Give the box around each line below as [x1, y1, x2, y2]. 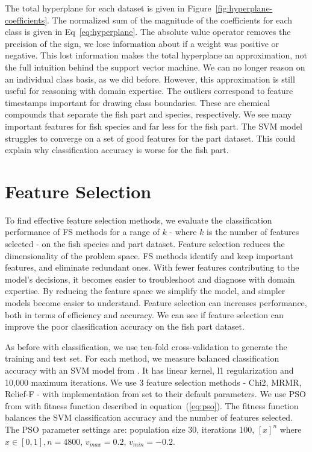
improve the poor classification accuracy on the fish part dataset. [5, 320, 245, 333]
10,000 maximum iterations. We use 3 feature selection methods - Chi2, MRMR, [5, 375, 302, 388]
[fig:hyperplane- [215, 2, 273, 14]
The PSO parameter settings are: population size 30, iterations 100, [5, 422, 255, 435]
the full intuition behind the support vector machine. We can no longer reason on [5, 60, 305, 73]
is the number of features [207, 225, 299, 238]
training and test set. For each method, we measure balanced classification [5, 352, 279, 365]
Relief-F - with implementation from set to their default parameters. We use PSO [5, 388, 306, 400]
